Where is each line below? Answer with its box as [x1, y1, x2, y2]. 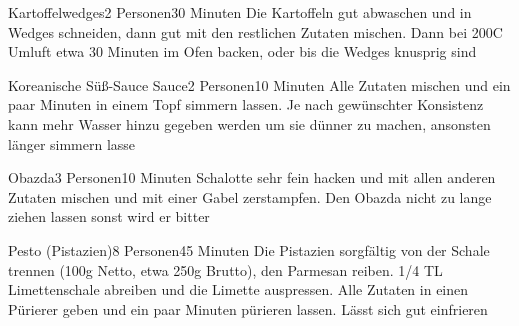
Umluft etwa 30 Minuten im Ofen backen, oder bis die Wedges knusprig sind [8, 41, 477, 62]
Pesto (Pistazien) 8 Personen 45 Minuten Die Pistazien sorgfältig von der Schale [8, 239, 490, 260]
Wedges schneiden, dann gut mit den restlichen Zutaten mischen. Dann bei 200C [8, 21, 503, 42]
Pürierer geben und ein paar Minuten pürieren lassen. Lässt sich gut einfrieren [8, 298, 488, 319]
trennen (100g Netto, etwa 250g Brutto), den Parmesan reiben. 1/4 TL [8, 259, 443, 280]
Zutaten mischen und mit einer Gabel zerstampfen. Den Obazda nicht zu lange [8, 186, 492, 207]
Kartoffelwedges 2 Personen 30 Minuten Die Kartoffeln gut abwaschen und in [8, 2, 472, 22]
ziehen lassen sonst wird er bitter [8, 206, 210, 227]
